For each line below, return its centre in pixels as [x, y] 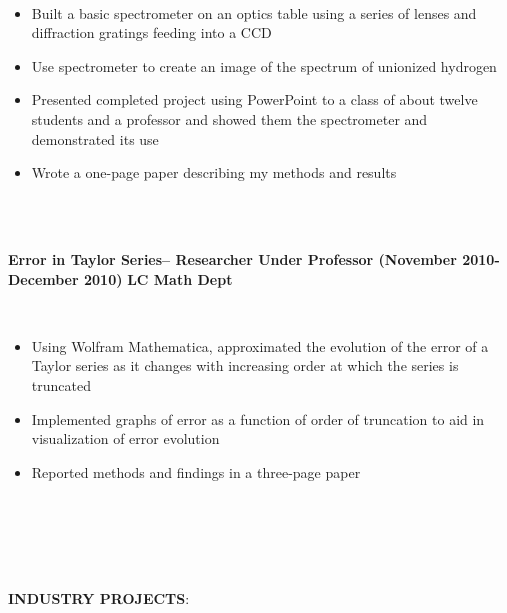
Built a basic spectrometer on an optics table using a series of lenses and [254, 12]
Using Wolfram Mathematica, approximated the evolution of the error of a [260, 345]
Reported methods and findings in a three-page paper [196, 471]
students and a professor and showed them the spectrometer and [229, 118]
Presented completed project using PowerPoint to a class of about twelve [254, 99]
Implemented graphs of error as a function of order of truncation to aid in [258, 418]
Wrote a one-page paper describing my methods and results [214, 172]
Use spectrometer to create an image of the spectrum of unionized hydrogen [264, 65]
